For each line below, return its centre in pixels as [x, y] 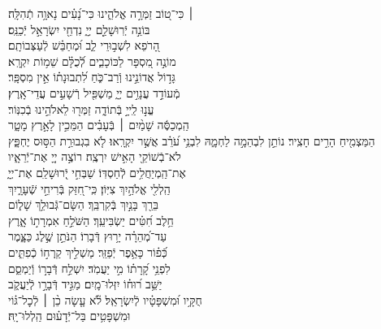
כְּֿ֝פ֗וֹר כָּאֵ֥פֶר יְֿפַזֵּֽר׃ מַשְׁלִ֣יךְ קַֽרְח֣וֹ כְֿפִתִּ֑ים [88, 251]
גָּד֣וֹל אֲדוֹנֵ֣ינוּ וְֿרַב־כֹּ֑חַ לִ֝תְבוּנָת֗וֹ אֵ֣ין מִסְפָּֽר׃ [92, 77]
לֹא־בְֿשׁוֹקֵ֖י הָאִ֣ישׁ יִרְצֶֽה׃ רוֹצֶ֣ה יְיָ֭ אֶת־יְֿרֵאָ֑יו [95, 156]
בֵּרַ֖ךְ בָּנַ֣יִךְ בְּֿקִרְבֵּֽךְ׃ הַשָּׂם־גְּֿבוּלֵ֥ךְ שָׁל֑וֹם [83, 204]
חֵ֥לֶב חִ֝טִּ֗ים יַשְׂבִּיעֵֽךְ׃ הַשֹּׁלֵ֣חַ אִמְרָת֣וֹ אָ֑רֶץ [91, 220]
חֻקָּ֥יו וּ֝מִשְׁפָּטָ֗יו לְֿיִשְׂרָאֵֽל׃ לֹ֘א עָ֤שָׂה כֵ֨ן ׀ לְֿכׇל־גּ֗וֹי [105, 299]
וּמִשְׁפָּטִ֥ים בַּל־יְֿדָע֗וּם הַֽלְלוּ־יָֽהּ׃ [69, 316]
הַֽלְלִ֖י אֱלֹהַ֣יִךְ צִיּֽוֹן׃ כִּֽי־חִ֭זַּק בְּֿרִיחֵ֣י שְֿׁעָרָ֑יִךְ [89, 188]
